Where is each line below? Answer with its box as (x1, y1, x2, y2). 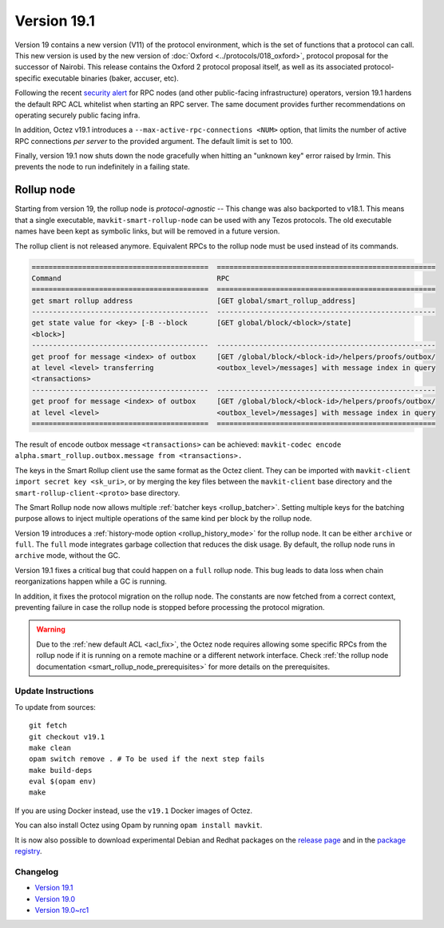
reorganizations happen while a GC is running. (14, 576, 168, 587)
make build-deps (29, 766, 93, 775)
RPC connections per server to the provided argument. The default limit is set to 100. (14, 136, 293, 145)
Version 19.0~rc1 (34, 905, 89, 914)
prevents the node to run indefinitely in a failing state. (14, 162, 191, 172)
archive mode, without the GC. (14, 551, 121, 560)
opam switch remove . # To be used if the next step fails (29, 755, 265, 763)
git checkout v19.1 (29, 732, 105, 741)
